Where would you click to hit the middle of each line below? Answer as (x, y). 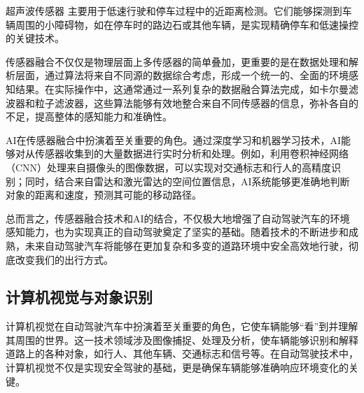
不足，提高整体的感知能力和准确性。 (89, 116)
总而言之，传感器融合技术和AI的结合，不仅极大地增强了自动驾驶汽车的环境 (178, 218)
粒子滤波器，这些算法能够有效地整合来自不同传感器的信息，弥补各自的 (196, 102)
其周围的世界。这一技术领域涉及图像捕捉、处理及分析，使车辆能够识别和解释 (182, 340)
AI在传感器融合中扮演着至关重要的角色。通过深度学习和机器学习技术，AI (174, 140)
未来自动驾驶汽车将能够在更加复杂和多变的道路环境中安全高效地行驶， (187, 245)
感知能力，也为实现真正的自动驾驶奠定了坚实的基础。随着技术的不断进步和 (177, 232)
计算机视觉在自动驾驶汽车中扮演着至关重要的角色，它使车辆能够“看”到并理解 (182, 326)
